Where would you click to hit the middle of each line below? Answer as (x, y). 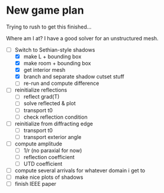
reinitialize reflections (41, 90)
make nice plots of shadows (49, 177)
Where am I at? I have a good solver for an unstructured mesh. (82, 38)
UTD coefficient (43, 164)
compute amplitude (38, 144)
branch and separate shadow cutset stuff (74, 77)
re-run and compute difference (61, 83)
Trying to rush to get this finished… (49, 27)
